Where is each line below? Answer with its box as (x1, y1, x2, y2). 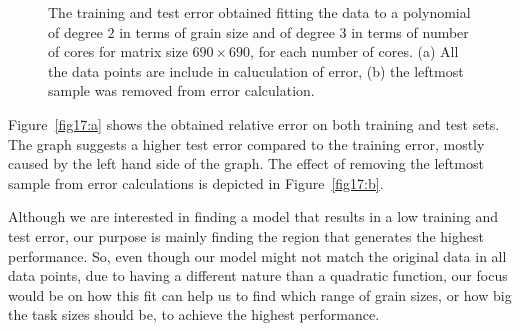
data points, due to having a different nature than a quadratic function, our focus (8, 265, 508, 286)
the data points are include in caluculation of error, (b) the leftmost (48, 60, 464, 81)
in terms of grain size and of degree (119, 21, 335, 42)
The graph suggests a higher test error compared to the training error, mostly (8, 133, 485, 154)
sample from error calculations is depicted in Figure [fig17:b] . (8, 172, 384, 193)
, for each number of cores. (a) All (250, 41, 459, 62)
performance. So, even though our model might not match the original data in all (8, 245, 507, 266)
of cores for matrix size (48, 41, 188, 62)
